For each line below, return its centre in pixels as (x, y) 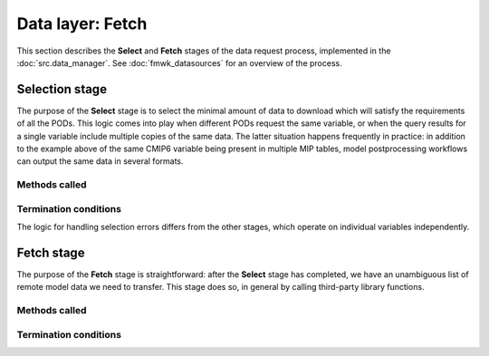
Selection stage (62, 89)
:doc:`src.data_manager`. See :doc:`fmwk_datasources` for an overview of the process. (180, 63)
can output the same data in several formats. (101, 161)
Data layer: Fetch (82, 24)
